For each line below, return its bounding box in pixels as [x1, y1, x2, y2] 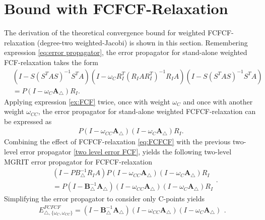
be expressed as [4, 116, 52, 126]
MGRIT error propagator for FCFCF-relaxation [4, 156, 153, 167]
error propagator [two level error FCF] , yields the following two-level [20, 146, 232, 156]
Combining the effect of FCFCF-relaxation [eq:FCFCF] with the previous [4, 136, 231, 147]
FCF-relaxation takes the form [4, 57, 98, 67]
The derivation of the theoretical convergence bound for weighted [4, 27, 206, 38]
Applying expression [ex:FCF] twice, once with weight [4, 96, 170, 106]
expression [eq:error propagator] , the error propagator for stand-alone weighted [4, 47, 247, 58]
